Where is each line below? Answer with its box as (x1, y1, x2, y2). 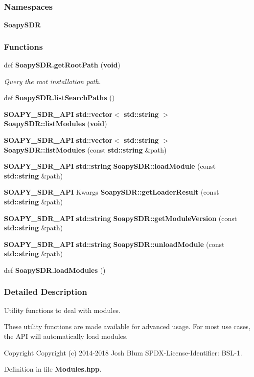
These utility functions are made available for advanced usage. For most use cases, (4, 321, 251, 332)
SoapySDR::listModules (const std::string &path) (4, 144, 167, 155)
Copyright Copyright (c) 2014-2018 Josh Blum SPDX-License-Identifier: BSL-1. (4, 347, 242, 357)
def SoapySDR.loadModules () (4, 265, 106, 275)
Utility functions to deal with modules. (4, 305, 120, 315)
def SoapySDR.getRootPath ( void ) (4, 60, 120, 70)
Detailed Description (4, 286, 87, 298)
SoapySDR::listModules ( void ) (4, 118, 107, 129)
